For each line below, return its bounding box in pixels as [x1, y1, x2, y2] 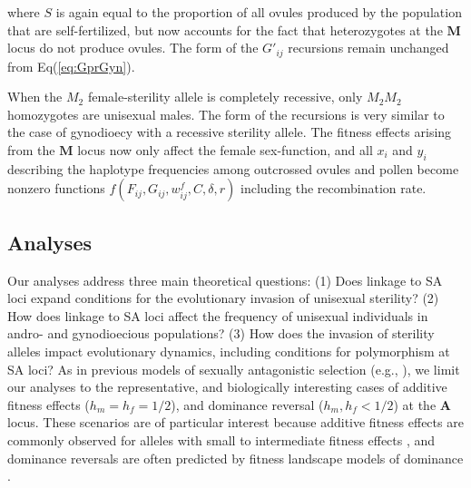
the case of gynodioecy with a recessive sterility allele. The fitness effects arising [7, 122, 452, 142]
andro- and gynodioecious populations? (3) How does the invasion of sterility [7, 324, 435, 343]
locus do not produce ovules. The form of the [7, 38, 259, 57]
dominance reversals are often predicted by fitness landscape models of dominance [7, 448, 464, 467]
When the [7, 87, 63, 106]
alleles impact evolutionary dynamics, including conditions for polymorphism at [7, 341, 450, 360]
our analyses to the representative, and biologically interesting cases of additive [7, 377, 447, 396]
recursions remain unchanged [288, 38, 449, 57]
